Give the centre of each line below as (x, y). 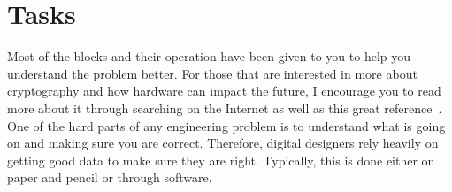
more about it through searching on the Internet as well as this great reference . (225, 108)
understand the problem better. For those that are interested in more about (212, 73)
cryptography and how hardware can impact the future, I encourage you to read (224, 91)
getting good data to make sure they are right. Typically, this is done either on (221, 160)
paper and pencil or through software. (110, 177)
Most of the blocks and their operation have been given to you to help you (209, 56)
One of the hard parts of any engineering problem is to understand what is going (226, 125)
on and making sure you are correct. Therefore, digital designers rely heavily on (223, 143)
